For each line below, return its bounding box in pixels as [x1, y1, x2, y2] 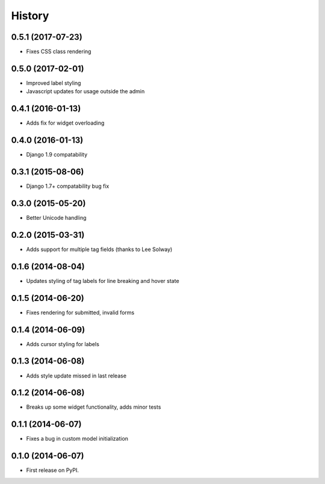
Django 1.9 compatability [26, 151, 87, 158]
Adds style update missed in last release [26, 372, 126, 379]
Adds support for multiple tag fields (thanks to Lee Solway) [26, 246, 173, 253]
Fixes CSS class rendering [26, 48, 91, 55]
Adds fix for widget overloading [26, 119, 105, 126]
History [11, 9, 49, 22]
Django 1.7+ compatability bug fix [26, 182, 110, 190]
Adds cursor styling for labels [26, 340, 99, 347]
